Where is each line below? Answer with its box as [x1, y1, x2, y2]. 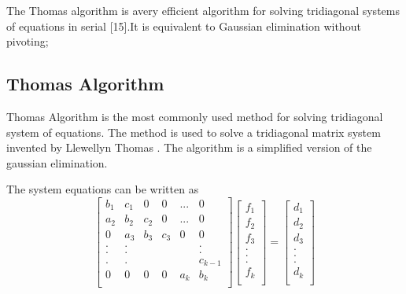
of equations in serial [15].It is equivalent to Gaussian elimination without [6, 17, 361, 34]
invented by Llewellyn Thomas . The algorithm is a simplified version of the [6, 139, 372, 156]
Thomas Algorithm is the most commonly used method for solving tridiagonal [6, 108, 383, 124]
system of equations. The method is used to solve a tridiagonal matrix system [6, 123, 381, 140]
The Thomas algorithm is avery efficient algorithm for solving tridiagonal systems [6, 2, 400, 18]
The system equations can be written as [6, 181, 199, 197]
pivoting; [6, 33, 49, 50]
